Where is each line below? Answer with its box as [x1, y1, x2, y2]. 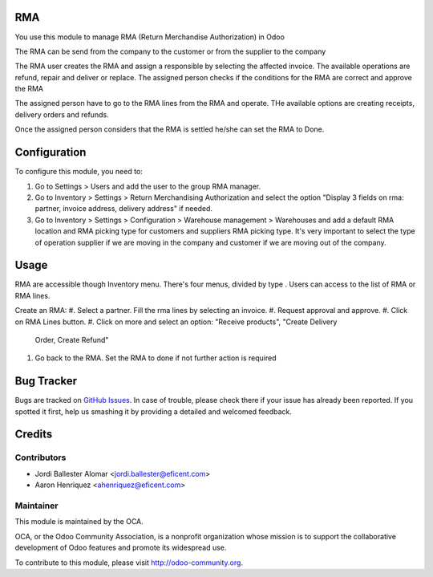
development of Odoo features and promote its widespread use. [14, 542, 227, 553]
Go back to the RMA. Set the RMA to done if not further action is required [34, 353, 277, 363]
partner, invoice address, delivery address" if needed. [34, 204, 212, 213]
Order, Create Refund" [34, 335, 109, 344]
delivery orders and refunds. [14, 109, 109, 120]
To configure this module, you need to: [14, 167, 144, 177]
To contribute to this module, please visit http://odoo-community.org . [14, 558, 244, 567]
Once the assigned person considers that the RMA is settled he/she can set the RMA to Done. [14, 124, 325, 134]
